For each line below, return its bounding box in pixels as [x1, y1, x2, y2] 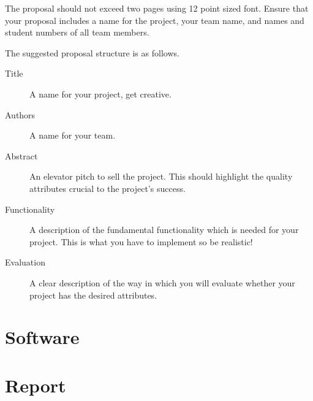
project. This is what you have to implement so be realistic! [29, 235, 253, 248]
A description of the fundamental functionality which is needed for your [29, 223, 299, 236]
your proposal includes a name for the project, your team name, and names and [5, 13, 304, 26]
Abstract [5, 149, 38, 162]
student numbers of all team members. [5, 26, 149, 39]
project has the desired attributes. [29, 288, 157, 301]
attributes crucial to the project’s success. [29, 181, 186, 194]
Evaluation [5, 256, 45, 269]
